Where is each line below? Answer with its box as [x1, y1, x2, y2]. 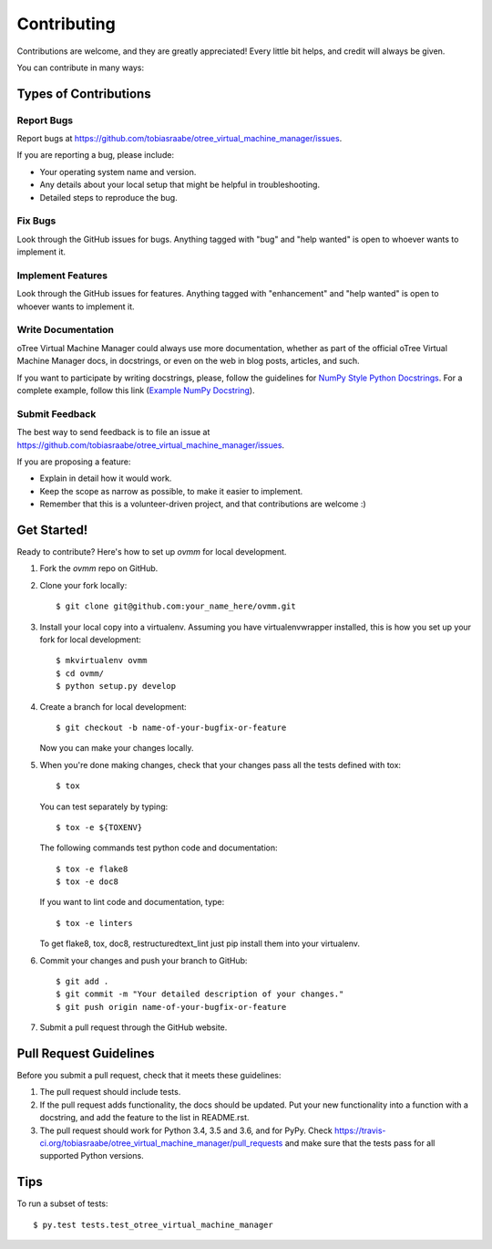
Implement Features [16, 269, 108, 282]
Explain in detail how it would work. [39, 473, 172, 484]
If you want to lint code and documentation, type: [39, 897, 225, 908]
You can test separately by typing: [39, 801, 169, 812]
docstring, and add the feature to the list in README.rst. [39, 1112, 250, 1123]
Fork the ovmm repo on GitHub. [39, 563, 159, 574]
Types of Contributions [16, 86, 151, 101]
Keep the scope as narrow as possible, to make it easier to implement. [39, 485, 303, 496]
